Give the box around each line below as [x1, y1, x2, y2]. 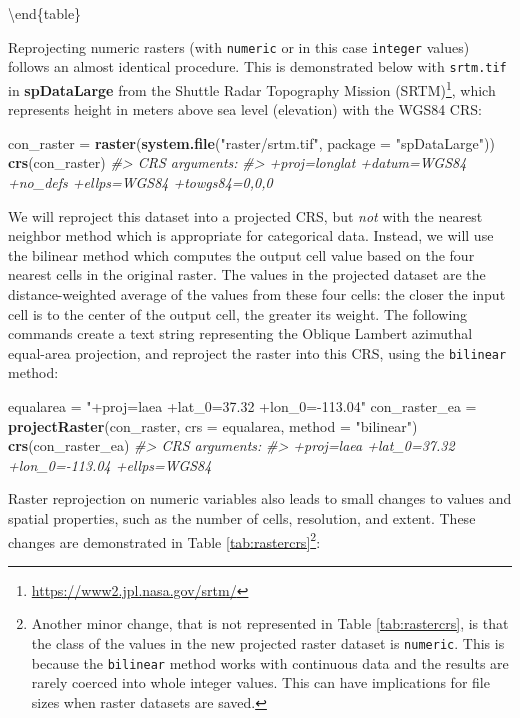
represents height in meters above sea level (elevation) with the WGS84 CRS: [8, 99, 482, 120]
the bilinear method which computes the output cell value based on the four [8, 244, 475, 265]
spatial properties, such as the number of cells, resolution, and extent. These [8, 507, 476, 528]
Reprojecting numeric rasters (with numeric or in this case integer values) [8, 36, 470, 57]
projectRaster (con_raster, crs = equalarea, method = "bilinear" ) [8, 415, 418, 436]
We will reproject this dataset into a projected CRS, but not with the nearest [8, 205, 483, 226]
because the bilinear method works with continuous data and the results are [31, 652, 509, 673]
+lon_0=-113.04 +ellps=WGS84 [8, 454, 212, 475]
